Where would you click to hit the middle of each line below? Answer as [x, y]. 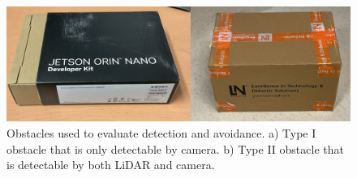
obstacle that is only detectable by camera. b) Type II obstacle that [175, 148]
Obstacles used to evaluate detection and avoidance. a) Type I [161, 133]
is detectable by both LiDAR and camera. [111, 165]
